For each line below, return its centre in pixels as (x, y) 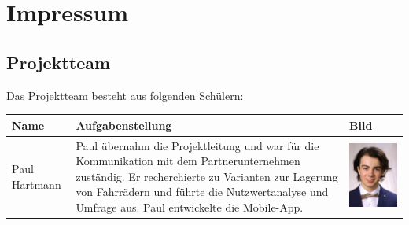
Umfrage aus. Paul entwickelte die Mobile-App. (190, 207)
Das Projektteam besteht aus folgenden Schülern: (125, 95)
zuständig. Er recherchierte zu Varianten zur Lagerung (207, 176)
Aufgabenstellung (124, 125)
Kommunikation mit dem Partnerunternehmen (188, 161)
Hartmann (37, 184)
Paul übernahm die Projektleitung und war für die (197, 145)
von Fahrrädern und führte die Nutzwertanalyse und (202, 192)
